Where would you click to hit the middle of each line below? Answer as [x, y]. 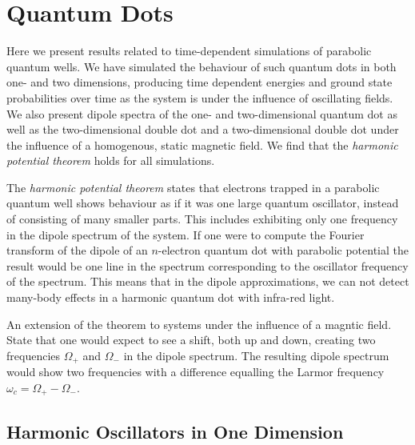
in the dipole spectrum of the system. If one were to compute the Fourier [186, 234]
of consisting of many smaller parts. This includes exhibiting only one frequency [202, 219]
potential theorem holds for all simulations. [111, 160]
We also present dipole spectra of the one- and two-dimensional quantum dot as [202, 113]
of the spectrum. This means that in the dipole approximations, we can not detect [208, 281]
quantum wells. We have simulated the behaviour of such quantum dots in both [202, 66]
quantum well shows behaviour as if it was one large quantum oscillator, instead [203, 203]
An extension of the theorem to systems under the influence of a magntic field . [199, 324]
